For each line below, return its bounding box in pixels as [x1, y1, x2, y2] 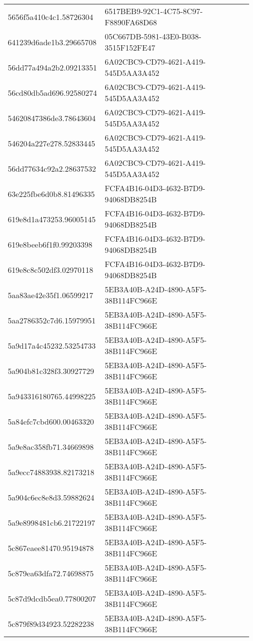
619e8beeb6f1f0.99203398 [8, 238, 92, 250]
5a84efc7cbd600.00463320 [8, 415, 94, 427]
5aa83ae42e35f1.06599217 [8, 289, 93, 301]
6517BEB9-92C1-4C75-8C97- [105, 5, 203, 17]
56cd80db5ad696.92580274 [8, 87, 97, 98]
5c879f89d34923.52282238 [8, 618, 94, 629]
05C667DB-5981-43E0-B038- [105, 31, 201, 42]
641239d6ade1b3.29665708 [8, 36, 97, 48]
